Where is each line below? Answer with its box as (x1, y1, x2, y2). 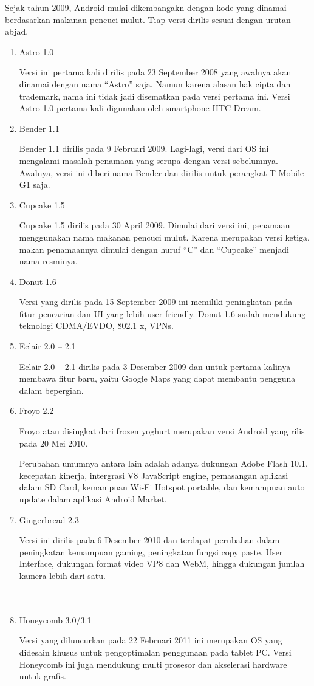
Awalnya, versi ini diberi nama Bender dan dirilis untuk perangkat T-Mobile (19, 166, 304, 179)
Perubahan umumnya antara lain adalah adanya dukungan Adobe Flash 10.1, (19, 457, 308, 470)
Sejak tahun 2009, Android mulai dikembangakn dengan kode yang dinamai (5, 1, 287, 13)
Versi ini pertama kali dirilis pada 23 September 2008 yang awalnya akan (19, 66, 292, 78)
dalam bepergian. (19, 383, 84, 396)
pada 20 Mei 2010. (19, 436, 88, 449)
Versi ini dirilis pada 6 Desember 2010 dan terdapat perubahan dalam (19, 533, 280, 546)
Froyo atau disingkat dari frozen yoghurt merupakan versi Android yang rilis (19, 425, 305, 437)
